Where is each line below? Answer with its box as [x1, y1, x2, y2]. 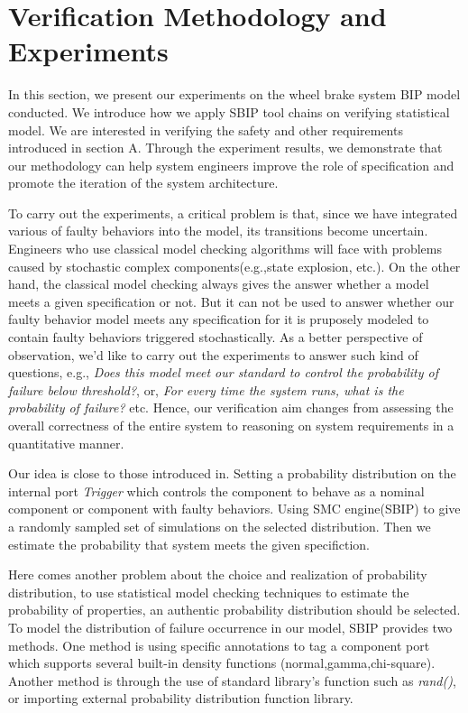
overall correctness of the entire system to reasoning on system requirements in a [8, 416, 454, 434]
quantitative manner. [8, 433, 124, 452]
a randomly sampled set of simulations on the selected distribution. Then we [8, 516, 431, 535]
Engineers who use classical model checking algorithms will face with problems [8, 239, 443, 258]
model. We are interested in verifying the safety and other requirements [8, 120, 403, 139]
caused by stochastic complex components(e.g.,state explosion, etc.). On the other [8, 256, 461, 275]
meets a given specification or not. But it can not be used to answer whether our [8, 292, 454, 310]
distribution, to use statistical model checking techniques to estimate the [8, 582, 409, 601]
